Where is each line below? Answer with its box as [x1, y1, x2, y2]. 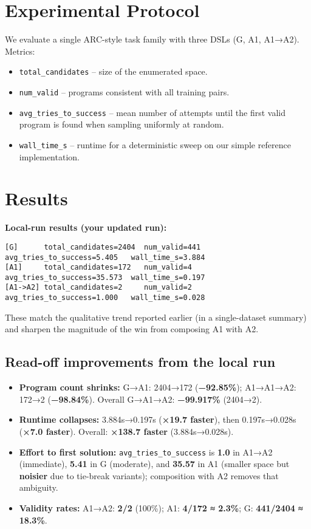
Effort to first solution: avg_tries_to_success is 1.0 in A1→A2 [19, 445, 273, 458]
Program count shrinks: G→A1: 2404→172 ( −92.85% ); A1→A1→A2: [19, 381, 296, 394]
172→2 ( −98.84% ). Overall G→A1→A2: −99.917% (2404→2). [19, 392, 262, 405]
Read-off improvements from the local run [5, 352, 276, 371]
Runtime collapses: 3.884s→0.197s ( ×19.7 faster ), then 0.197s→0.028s [19, 413, 296, 426]
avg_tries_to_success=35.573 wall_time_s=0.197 [5, 273, 205, 282]
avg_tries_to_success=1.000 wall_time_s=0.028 [5, 293, 205, 302]
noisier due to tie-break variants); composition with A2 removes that [19, 469, 279, 482]
